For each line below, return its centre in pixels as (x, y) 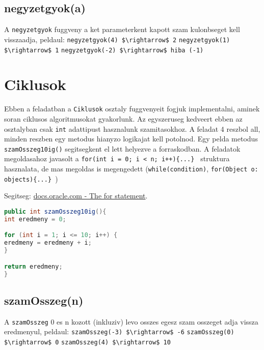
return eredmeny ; (33, 266)
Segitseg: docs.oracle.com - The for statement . (76, 196)
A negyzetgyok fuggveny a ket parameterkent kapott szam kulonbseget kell (122, 29)
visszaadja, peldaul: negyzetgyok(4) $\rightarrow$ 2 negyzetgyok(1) (117, 39)
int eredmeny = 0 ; (35, 219)
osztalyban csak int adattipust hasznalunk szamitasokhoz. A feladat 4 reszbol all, (132, 128)
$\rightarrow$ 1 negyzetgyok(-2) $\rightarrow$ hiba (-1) (104, 50)
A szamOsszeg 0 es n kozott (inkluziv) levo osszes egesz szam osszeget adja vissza (131, 321)
